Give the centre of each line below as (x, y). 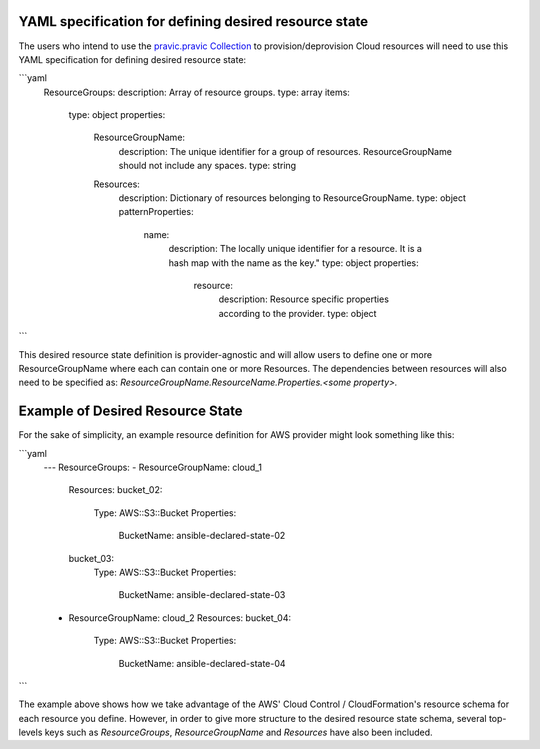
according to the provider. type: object (297, 313)
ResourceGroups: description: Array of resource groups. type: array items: (196, 92)
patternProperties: (156, 212)
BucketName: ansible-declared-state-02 (202, 536)
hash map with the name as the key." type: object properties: (293, 262)
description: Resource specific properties (304, 299)
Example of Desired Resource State (131, 411)
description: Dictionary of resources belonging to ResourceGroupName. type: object (292, 198)
